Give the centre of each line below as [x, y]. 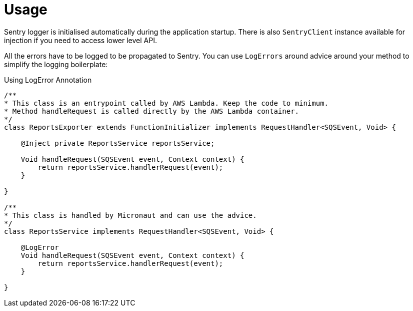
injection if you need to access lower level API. [80, 40]
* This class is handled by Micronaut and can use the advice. [130, 215]
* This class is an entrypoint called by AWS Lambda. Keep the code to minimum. [166, 103]
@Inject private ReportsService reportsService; [118, 143]
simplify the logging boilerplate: [56, 64]
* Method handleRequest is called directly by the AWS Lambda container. [152, 111]
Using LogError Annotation [48, 80]
